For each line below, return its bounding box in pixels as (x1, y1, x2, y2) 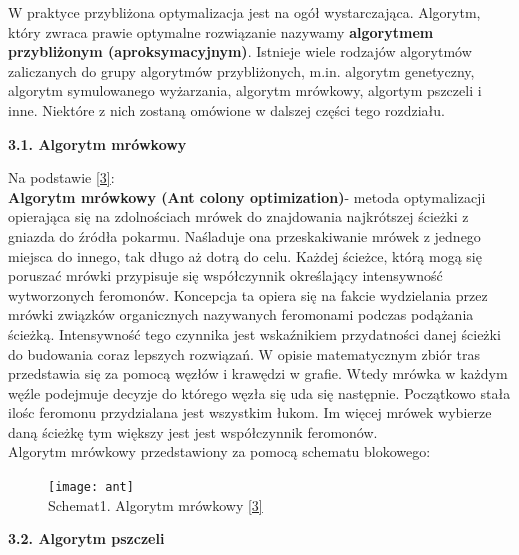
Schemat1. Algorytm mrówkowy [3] (48, 494, 263, 515)
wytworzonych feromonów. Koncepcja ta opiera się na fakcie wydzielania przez (8, 284, 488, 305)
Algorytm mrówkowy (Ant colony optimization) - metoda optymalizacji (8, 186, 486, 207)
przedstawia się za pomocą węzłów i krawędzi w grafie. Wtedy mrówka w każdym (8, 363, 508, 384)
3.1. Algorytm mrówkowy (8, 133, 187, 154)
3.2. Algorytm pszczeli (8, 528, 165, 549)
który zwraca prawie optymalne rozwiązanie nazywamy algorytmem (8, 21, 434, 42)
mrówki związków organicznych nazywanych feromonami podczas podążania (8, 304, 474, 325)
